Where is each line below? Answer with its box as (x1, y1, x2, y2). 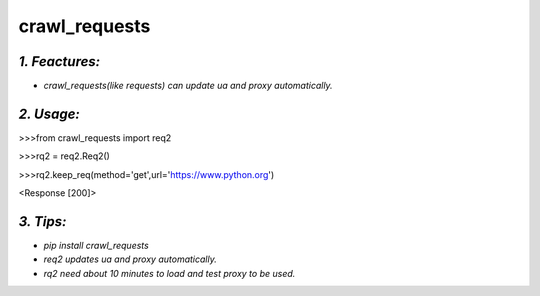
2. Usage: (18, 105, 80, 122)
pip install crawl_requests (43, 240, 149, 252)
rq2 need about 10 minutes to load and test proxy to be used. (43, 267, 296, 279)
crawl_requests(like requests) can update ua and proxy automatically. (43, 80, 334, 92)
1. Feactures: (18, 53, 101, 70)
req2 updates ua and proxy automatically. (43, 253, 217, 265)
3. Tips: (18, 213, 67, 230)
